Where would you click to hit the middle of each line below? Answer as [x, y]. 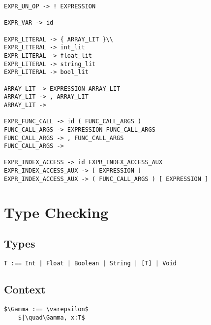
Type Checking [56, 212]
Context [25, 289]
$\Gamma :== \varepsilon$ [46, 309]
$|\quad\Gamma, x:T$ [51, 317]
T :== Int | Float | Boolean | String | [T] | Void [90, 264]
